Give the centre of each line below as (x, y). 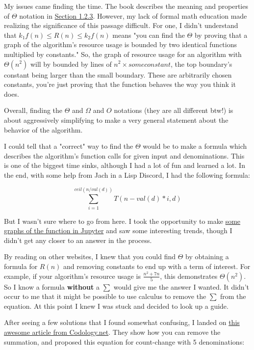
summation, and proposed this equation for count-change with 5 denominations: (124, 341)
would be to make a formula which (195, 146)
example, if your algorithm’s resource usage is (72, 276)
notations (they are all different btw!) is (174, 110)
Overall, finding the (33, 110)
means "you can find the (149, 35)
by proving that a (221, 35)
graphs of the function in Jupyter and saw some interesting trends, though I (118, 230)
